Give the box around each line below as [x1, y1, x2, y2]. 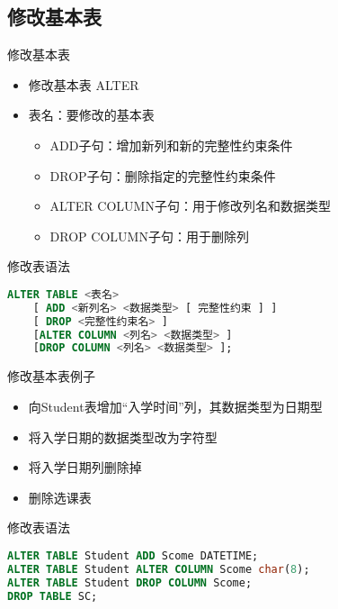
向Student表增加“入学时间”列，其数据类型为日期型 [28, 396, 323, 415]
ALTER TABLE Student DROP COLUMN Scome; [7, 576, 253, 589]
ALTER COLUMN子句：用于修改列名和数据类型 [49, 196, 331, 215]
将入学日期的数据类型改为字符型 [28, 427, 218, 446]
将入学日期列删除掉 [28, 458, 142, 477]
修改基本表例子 [7, 367, 95, 386]
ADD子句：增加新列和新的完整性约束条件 [49, 135, 293, 154]
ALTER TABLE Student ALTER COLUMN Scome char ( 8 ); [7, 562, 310, 576]
